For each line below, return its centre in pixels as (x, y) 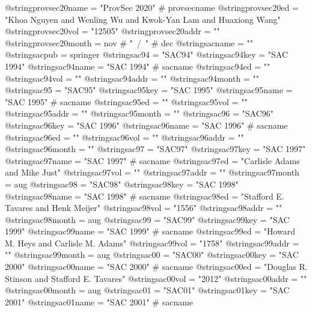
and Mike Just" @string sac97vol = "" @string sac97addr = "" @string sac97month (152, 172)
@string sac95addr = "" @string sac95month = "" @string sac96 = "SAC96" (139, 113)
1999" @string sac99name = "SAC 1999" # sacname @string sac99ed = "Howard (150, 231)
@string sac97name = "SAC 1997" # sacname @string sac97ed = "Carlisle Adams (152, 160)
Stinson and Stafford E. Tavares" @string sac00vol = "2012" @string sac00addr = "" (156, 278)
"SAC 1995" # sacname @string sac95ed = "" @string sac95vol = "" (126, 101)
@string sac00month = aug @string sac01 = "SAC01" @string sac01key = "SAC (147, 290)
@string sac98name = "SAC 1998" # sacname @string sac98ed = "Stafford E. (145, 196)
